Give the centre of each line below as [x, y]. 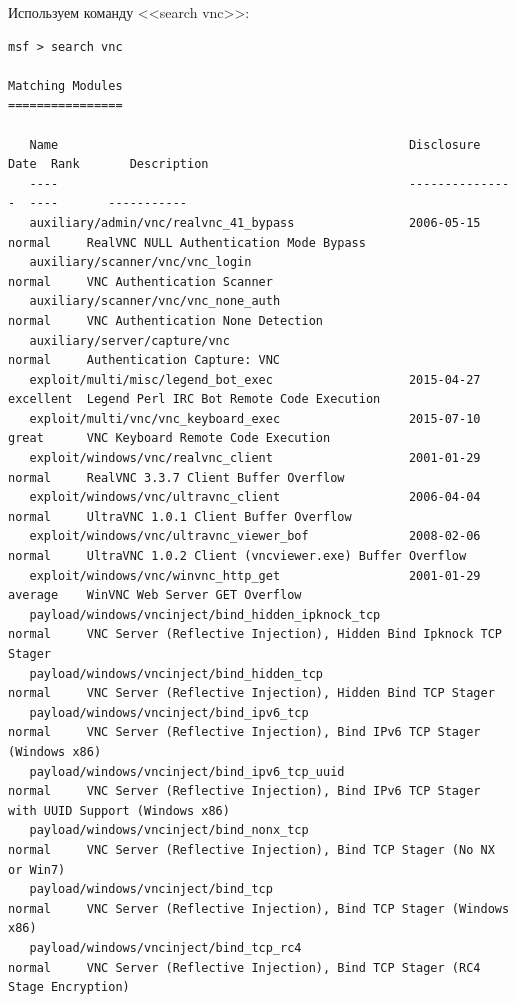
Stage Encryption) [69, 987]
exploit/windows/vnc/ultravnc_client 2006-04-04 [255, 497]
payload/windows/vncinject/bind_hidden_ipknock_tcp [205, 614]
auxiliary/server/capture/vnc [129, 340]
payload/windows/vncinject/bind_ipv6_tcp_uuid [187, 771]
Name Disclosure [255, 144]
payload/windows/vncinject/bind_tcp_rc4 [165, 947]
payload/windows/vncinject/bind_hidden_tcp [176, 673]
